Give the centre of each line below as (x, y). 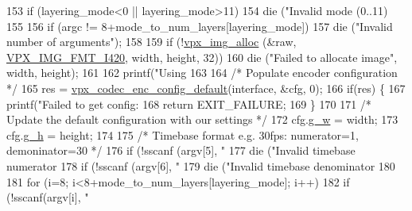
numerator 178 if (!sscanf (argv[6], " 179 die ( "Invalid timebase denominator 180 (201, 165)
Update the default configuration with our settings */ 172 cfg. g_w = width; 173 (202, 119)
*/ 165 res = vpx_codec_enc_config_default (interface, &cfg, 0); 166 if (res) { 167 (206, 88)
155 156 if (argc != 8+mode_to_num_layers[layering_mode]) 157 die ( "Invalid (200, 26)
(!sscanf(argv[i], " (48, 197)
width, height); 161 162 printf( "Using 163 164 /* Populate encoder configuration (202, 73)
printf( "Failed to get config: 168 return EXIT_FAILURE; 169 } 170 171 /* (189, 104)
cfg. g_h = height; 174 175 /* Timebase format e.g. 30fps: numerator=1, (183, 134)
